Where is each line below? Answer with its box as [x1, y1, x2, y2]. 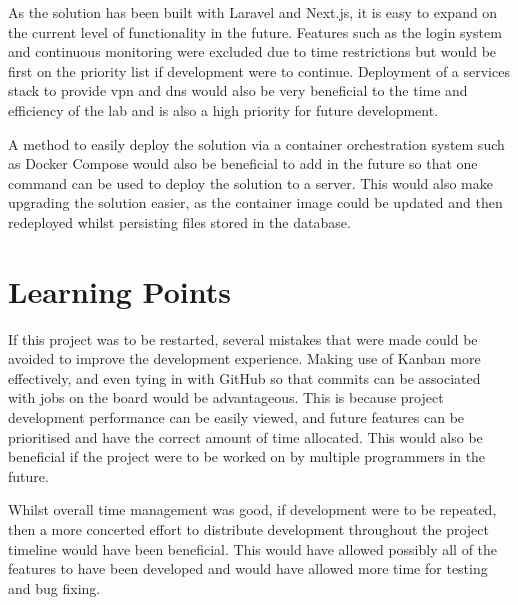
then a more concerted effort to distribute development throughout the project [8, 519, 489, 539]
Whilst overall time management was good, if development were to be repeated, [8, 499, 497, 520]
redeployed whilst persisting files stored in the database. [8, 211, 351, 232]
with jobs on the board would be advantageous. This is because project [8, 387, 444, 408]
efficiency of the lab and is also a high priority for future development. [8, 99, 439, 120]
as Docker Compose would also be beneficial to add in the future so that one [8, 153, 478, 174]
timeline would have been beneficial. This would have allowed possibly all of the [8, 538, 498, 559]
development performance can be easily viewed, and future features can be [8, 407, 465, 428]
